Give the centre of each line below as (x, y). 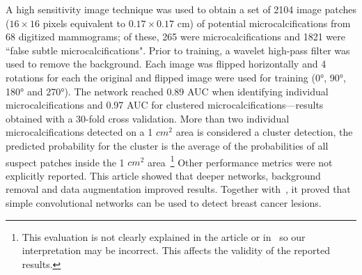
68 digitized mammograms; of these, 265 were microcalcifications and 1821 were (175, 37)
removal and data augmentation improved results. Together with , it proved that (178, 189)
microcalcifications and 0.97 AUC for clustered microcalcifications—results (165, 105)
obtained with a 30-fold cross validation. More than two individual (148, 118)
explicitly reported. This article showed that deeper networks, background (163, 175)
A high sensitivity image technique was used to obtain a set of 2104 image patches (181, 9)
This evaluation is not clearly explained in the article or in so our (164, 236)
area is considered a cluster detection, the (264, 132)
